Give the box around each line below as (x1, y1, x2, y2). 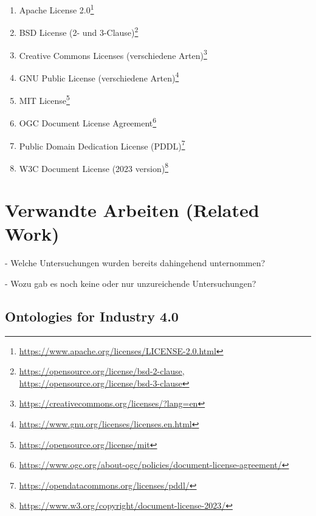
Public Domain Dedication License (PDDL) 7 (19, 137, 185, 152)
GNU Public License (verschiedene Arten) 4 (19, 69, 179, 84)
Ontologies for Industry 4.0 (5, 306, 179, 325)
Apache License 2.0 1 (19, 2, 94, 16)
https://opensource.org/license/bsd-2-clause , (19, 365, 185, 377)
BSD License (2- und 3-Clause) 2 (19, 24, 139, 38)
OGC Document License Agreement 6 (19, 115, 157, 129)
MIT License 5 (19, 92, 70, 106)
